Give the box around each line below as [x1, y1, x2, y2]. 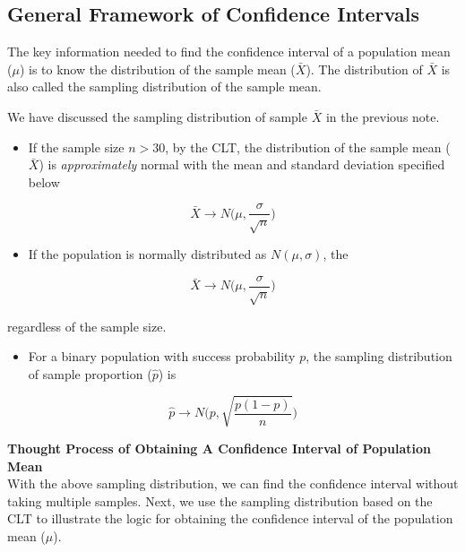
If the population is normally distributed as [28, 245, 267, 263]
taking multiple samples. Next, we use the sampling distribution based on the [7, 491, 433, 510]
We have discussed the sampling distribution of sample [7, 107, 307, 125]
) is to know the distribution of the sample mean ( [19, 59, 296, 78]
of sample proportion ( [28, 364, 152, 383]
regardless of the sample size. [7, 316, 167, 335]
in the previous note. [325, 107, 440, 125]
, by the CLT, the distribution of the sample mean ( [165, 137, 451, 156]
